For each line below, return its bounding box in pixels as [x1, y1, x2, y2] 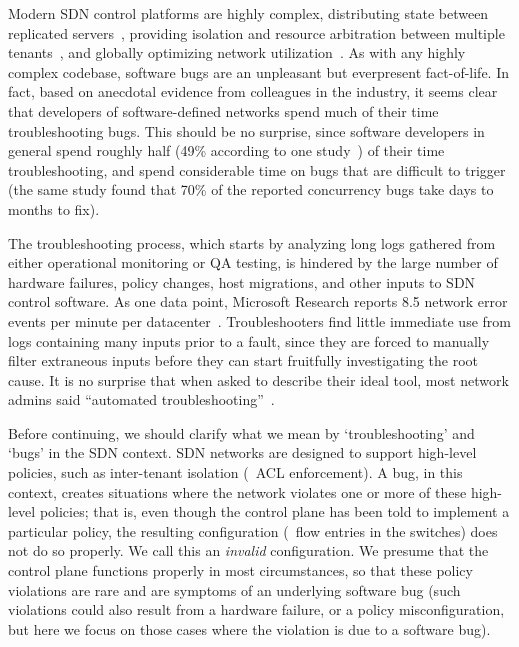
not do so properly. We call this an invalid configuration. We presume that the [8, 540, 489, 561]
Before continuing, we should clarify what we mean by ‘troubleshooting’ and [8, 422, 475, 443]
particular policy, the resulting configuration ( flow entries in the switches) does [8, 520, 498, 541]
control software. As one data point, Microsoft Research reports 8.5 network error [8, 291, 508, 312]
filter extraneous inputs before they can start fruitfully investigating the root [8, 350, 478, 371]
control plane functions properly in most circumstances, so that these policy [8, 560, 473, 581]
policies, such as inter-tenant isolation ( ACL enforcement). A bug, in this [8, 462, 463, 483]
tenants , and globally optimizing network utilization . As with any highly [8, 42, 466, 63]
